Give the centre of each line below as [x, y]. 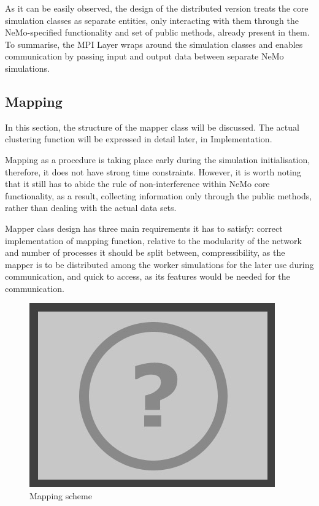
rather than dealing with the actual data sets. [91, 208]
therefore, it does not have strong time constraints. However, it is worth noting [153, 171]
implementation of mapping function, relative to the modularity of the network [153, 240]
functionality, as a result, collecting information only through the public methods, [159, 195]
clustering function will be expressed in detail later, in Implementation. [139, 139]
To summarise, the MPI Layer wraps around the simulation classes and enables [154, 44]
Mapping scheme [61, 496]
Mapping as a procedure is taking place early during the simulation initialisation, [158, 159]
